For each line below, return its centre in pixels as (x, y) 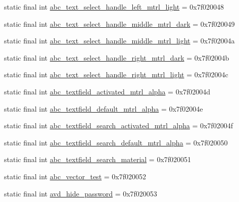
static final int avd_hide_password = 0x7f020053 (81, 193)
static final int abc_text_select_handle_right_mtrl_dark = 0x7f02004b (117, 57)
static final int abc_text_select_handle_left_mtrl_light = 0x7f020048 (114, 7)
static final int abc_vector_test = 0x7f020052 (75, 176)
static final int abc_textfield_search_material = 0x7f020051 (98, 159)
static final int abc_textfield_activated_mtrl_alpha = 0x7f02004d (107, 91)
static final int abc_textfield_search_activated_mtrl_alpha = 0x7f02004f (118, 125)
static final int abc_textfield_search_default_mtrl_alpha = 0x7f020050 (116, 142)
